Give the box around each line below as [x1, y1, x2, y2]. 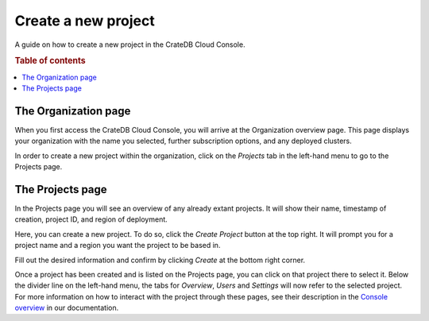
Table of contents [14, 56, 87, 67]
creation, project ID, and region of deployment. [14, 215, 168, 224]
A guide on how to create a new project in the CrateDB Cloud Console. [14, 40, 245, 49]
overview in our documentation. [14, 303, 119, 313]
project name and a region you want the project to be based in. [14, 241, 221, 250]
